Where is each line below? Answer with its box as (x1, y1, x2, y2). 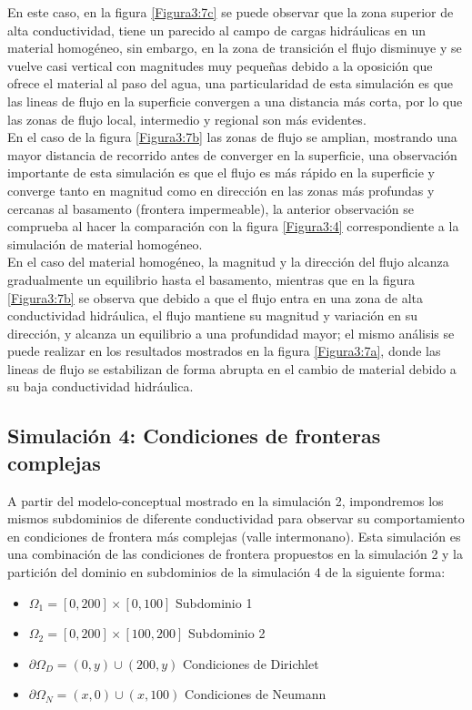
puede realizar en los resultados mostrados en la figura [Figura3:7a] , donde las (7, 341, 441, 360)
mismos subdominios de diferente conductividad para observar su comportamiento (7, 509, 465, 528)
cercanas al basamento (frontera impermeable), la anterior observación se (7, 198, 414, 218)
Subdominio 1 (175, 593, 253, 612)
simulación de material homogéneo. (7, 234, 203, 253)
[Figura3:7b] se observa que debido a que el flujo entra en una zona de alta (7, 288, 424, 307)
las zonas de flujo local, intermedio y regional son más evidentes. (7, 109, 367, 128)
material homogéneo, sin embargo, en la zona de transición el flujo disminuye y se (7, 38, 462, 57)
